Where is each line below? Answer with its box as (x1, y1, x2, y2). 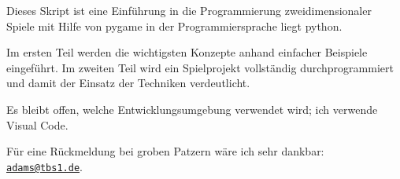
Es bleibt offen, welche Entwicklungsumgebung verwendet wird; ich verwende (6, 100, 378, 117)
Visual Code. (6, 116, 69, 133)
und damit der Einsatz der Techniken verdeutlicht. (6, 75, 250, 91)
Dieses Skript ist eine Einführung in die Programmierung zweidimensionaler (6, 2, 372, 18)
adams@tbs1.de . (6, 158, 83, 174)
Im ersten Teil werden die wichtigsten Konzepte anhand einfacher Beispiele (6, 44, 368, 60)
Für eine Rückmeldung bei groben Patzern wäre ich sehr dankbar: (6, 143, 324, 159)
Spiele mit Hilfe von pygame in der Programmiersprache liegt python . (6, 17, 343, 34)
